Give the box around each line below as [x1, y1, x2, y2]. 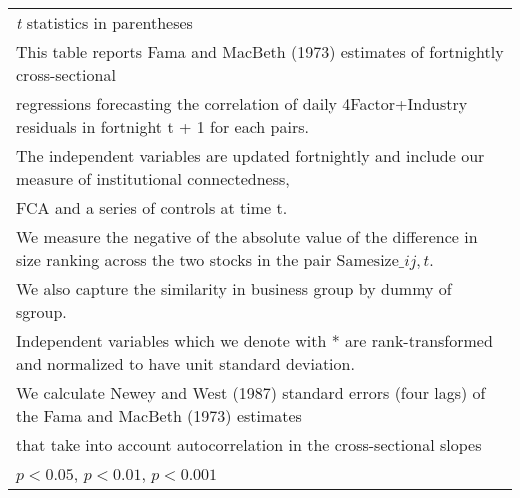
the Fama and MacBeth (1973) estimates [16, 404, 302, 427]
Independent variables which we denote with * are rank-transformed [16, 329, 493, 352]
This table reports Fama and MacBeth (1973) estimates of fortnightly [16, 40, 504, 63]
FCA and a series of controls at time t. [16, 196, 288, 219]
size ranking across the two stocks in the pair [16, 248, 332, 271]
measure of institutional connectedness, [16, 167, 290, 190]
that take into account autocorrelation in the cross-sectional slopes [16, 433, 482, 456]
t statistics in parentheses [16, 11, 193, 34]
